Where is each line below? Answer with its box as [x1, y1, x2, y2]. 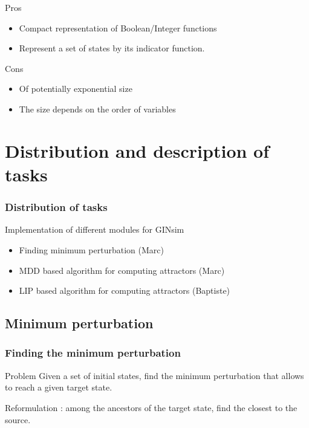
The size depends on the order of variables [19, 102, 176, 115]
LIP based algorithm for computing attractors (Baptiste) [19, 284, 230, 297]
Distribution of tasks [5, 199, 108, 215]
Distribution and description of [5, 138, 270, 163]
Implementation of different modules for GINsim [5, 223, 184, 236]
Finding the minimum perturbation [5, 345, 181, 360]
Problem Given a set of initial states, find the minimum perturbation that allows [5, 369, 304, 381]
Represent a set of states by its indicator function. [19, 42, 205, 54]
